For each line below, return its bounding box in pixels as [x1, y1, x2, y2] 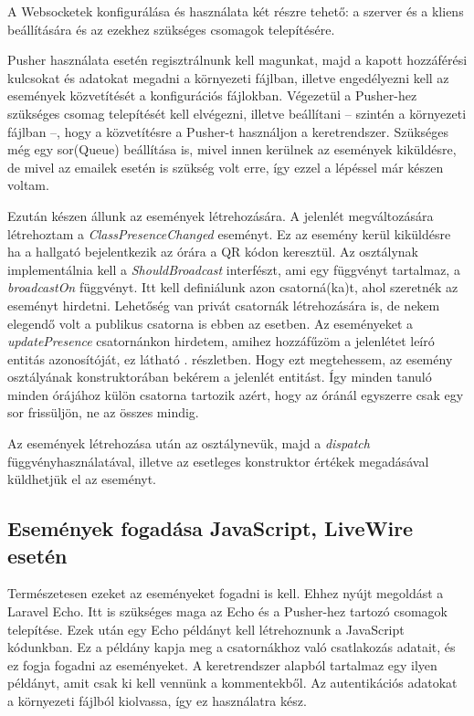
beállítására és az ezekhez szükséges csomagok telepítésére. [7, 19, 335, 38]
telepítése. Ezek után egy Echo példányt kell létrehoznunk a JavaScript [7, 619, 405, 638]
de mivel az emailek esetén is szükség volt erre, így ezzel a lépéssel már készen [7, 157, 444, 176]
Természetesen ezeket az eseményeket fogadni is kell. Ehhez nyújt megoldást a [7, 584, 444, 603]
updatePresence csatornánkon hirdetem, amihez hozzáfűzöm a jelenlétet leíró [7, 332, 435, 351]
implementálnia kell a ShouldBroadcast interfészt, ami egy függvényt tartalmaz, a [7, 259, 460, 279]
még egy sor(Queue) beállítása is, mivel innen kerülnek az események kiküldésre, [7, 140, 457, 159]
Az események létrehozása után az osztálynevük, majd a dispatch [7, 434, 370, 453]
